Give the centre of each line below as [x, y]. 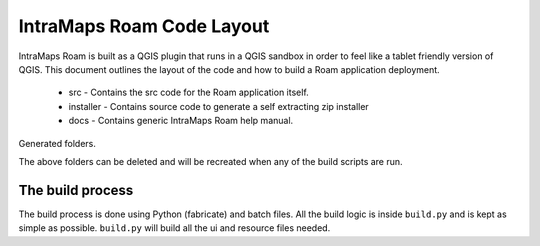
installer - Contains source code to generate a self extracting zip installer [218, 106]
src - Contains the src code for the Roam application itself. [188, 92]
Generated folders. [57, 143]
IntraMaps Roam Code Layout [144, 26]
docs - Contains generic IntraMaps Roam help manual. [181, 121]
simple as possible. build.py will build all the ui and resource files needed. [174, 228]
